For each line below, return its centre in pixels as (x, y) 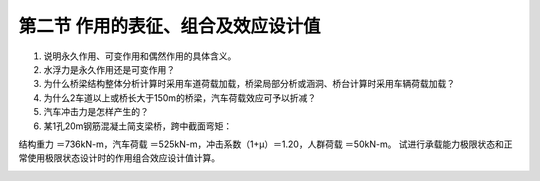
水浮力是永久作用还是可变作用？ (109, 69)
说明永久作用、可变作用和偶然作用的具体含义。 (140, 56)
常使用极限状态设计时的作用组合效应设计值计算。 (119, 158)
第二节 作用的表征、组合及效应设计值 (169, 26)
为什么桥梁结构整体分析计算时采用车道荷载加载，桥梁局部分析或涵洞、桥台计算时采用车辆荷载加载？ (249, 84)
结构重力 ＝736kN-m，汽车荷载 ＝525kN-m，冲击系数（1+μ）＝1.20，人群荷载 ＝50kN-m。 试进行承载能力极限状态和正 (266, 144)
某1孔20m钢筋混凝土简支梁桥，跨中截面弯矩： (138, 126)
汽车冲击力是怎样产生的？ (96, 112)
